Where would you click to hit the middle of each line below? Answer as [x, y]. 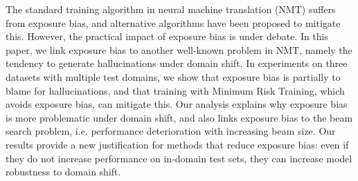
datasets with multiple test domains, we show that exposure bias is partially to [173, 76]
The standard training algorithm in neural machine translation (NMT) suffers [171, 9]
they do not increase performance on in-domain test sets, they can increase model [179, 158]
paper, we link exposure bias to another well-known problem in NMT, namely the [179, 49]
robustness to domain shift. [63, 172]
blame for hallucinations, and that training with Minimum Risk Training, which [175, 90]
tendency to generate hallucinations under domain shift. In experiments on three [177, 63]
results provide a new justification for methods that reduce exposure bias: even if [177, 144]
